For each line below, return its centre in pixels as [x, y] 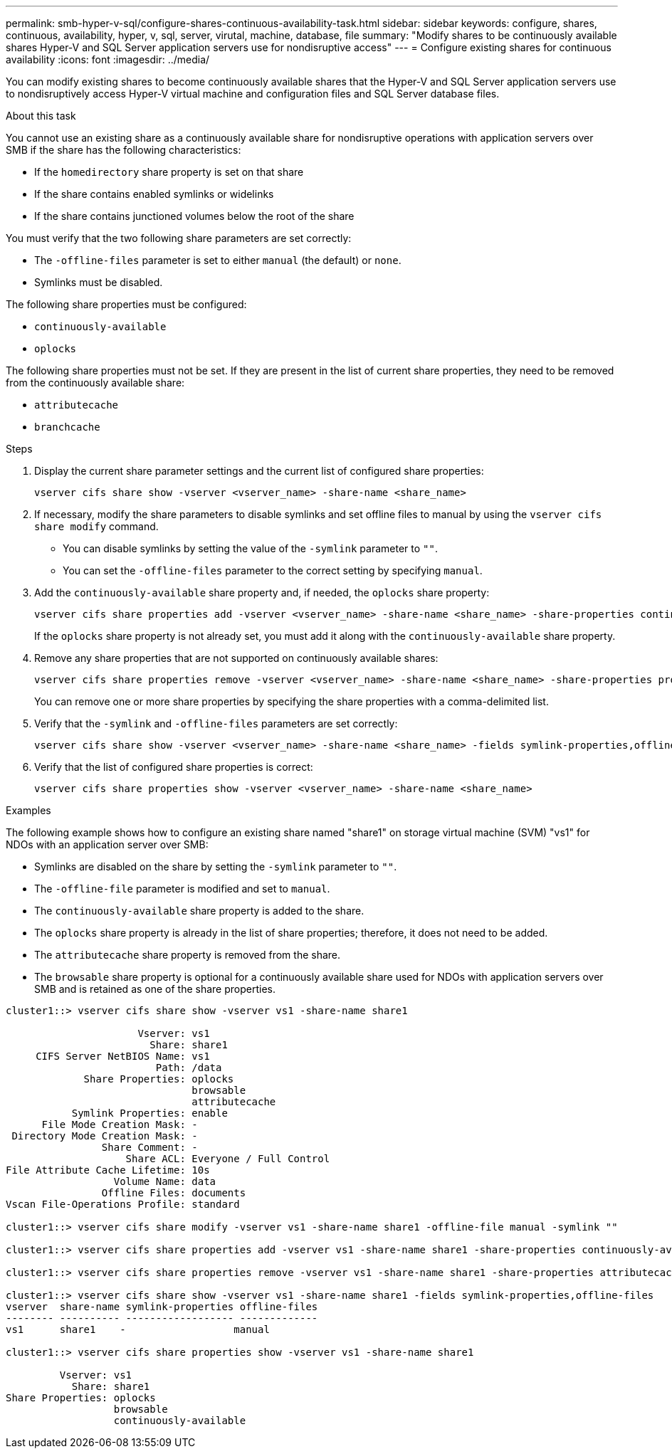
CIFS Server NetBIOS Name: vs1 [123, 1056]
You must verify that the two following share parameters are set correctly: [179, 238]
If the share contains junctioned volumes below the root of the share [194, 216]
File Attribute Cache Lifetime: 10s [108, 1170]
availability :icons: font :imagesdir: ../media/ [108, 59]
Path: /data [189, 1068]
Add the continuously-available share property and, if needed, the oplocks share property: [262, 592]
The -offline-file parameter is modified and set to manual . [182, 889]
